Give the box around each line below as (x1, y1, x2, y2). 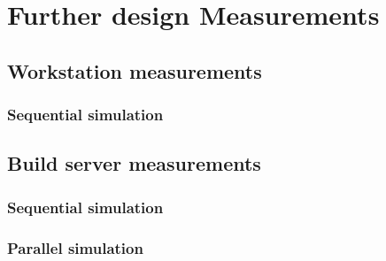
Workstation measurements (7, 57, 262, 84)
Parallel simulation (7, 236, 143, 258)
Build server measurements (7, 150, 261, 177)
